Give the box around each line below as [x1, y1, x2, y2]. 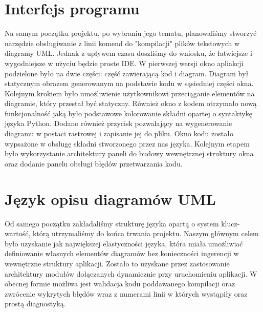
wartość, [5, 228, 31, 239]
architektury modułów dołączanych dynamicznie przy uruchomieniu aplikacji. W [5, 268, 257, 279]
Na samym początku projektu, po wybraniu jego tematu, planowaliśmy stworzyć [5, 28, 257, 38]
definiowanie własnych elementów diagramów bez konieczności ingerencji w [5, 248, 239, 259]
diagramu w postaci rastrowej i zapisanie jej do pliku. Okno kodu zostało [5, 128, 233, 139]
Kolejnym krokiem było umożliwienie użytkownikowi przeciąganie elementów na [5, 88, 255, 98]
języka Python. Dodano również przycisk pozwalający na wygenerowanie [5, 118, 232, 129]
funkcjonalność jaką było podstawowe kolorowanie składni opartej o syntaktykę [5, 108, 252, 118]
